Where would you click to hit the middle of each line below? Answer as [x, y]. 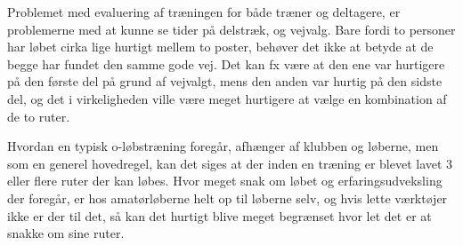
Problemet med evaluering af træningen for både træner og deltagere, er [204, 12]
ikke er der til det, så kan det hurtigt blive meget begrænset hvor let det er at [219, 215]
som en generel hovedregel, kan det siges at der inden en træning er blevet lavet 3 [230, 163]
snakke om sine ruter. [66, 233]
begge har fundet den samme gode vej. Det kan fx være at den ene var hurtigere [226, 63]
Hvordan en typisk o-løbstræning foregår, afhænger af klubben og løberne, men [223, 146]
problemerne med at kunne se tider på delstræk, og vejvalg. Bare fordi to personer [231, 29]
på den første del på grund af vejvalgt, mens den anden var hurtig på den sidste [225, 81]
